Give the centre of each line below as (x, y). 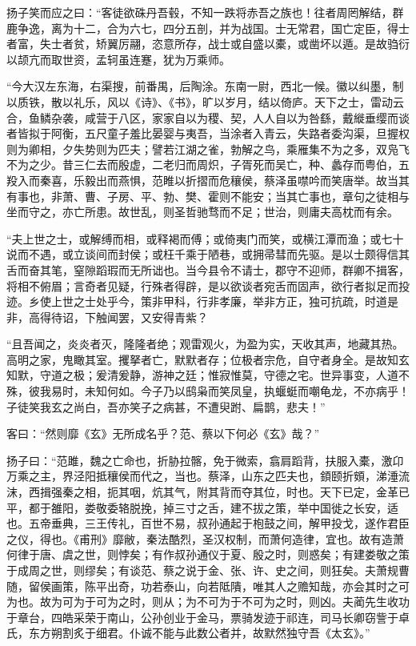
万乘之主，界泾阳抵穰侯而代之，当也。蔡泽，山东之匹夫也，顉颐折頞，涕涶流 (208, 476)
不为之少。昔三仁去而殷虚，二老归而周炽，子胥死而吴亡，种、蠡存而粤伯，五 (208, 165)
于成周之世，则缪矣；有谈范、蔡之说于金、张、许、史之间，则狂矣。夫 (191, 570)
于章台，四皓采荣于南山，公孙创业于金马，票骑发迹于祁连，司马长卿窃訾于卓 (208, 617)
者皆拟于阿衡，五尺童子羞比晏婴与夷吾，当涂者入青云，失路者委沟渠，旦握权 (208, 133)
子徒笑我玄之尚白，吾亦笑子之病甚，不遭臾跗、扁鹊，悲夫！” (166, 406)
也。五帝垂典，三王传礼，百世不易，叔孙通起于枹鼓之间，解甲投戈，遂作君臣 (208, 523)
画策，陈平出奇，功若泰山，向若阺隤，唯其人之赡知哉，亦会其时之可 (230, 586)
